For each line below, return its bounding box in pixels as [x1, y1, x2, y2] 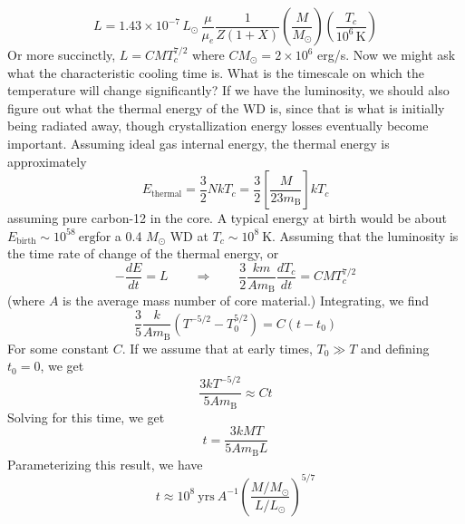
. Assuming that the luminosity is [272, 226, 459, 245]
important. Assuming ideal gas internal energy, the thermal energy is [7, 133, 390, 152]
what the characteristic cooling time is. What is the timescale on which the [7, 63, 424, 82]
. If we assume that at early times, [121, 338, 313, 357]
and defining [361, 338, 430, 357]
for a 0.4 [95, 226, 142, 245]
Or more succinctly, [7, 45, 116, 63]
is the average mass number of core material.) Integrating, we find [63, 291, 430, 310]
